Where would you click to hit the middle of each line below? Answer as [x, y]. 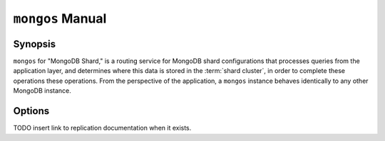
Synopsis [35, 44]
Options [31, 111]
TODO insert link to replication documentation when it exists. [102, 128]
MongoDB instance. [42, 91]
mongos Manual [60, 18]
